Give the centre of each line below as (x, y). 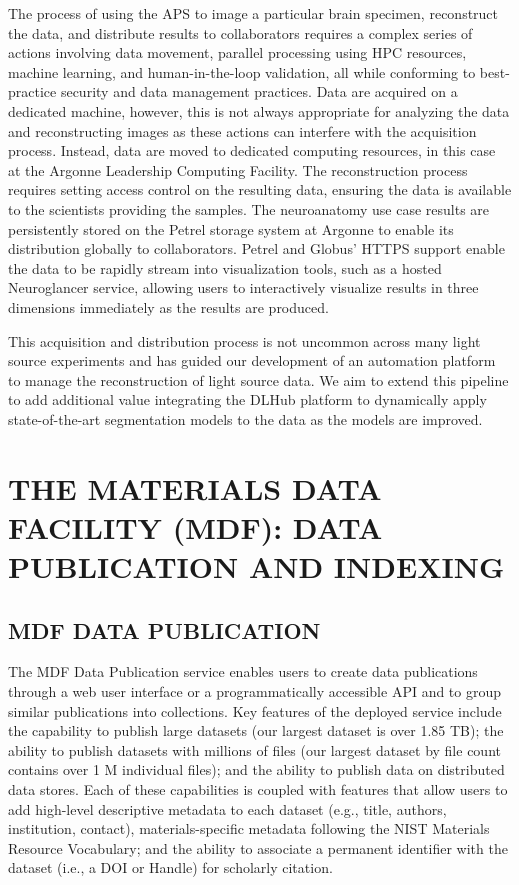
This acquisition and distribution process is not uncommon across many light (244, 340)
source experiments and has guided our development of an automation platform (252, 360)
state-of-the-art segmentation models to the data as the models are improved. (245, 418)
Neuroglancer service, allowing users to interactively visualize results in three (243, 287)
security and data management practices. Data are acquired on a (259, 91)
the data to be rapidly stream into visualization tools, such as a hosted (225, 267)
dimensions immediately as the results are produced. (168, 306)
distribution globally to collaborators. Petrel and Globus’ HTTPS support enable (256, 248)
